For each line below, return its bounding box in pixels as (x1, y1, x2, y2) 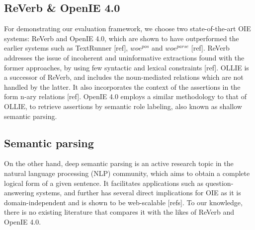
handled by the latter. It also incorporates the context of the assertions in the (4, 81, 241, 92)
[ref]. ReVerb (191, 43, 230, 53)
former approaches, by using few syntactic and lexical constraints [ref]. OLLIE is (4, 62, 249, 72)
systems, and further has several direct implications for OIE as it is (36, 187, 241, 198)
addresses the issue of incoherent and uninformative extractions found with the (4, 52, 245, 62)
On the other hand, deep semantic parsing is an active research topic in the (4, 158, 234, 169)
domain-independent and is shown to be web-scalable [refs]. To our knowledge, (4, 197, 243, 207)
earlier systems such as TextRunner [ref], (4, 43, 128, 53)
